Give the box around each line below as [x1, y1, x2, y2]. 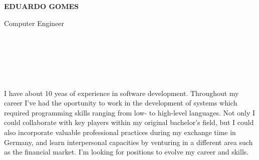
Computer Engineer [4, 17, 65, 28]
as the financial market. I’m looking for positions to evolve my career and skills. [4, 146, 249, 157]
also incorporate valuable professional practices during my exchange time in [4, 126, 236, 137]
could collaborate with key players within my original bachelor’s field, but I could [4, 117, 254, 127]
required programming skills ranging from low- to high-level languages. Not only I [4, 107, 255, 117]
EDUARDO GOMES [4, 1, 79, 11]
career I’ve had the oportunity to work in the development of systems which [4, 97, 237, 108]
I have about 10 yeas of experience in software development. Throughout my [4, 87, 239, 98]
